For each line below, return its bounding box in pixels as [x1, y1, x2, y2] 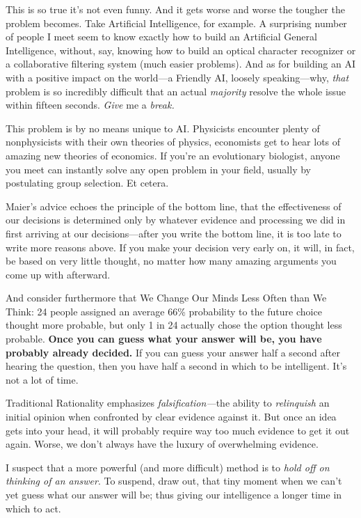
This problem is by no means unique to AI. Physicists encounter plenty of [6, 120, 320, 135]
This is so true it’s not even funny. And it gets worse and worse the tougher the [6, 2, 345, 16]
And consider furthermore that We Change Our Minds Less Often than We [6, 290, 327, 305]
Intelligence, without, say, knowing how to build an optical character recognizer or [6, 42, 356, 57]
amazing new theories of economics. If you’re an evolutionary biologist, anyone [6, 148, 340, 162]
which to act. [6, 501, 61, 515]
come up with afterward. [6, 267, 111, 281]
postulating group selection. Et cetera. [6, 175, 169, 190]
